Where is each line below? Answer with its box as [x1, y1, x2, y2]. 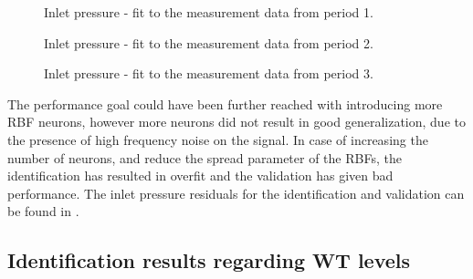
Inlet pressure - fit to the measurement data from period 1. [44, 3, 373, 21]
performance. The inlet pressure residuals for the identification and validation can [7, 183, 465, 202]
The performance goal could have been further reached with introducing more [7, 94, 443, 113]
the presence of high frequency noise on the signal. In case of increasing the [7, 129, 428, 149]
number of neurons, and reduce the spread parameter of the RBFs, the [7, 148, 402, 167]
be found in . [7, 201, 79, 221]
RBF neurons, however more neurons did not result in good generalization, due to [7, 112, 466, 131]
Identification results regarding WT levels [7, 246, 411, 274]
